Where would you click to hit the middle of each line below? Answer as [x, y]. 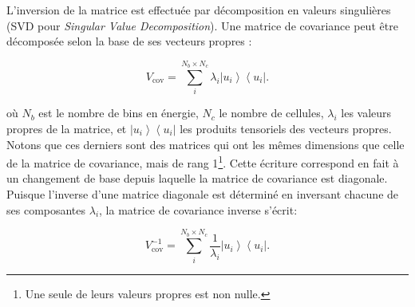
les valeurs [366, 113]
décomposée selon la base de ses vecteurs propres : [129, 41]
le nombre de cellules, [271, 113]
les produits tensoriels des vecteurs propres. [286, 128]
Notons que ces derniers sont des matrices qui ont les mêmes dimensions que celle [206, 144]
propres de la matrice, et [67, 128]
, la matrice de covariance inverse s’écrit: [198, 209]
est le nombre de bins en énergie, [119, 113]
